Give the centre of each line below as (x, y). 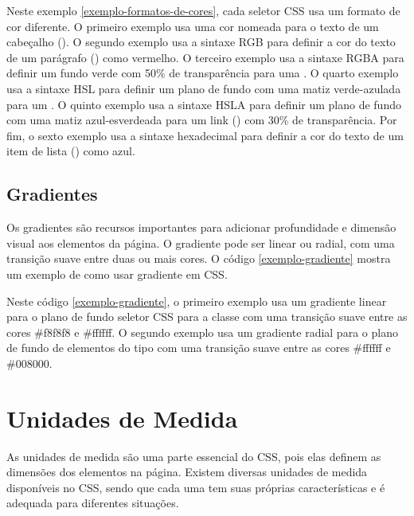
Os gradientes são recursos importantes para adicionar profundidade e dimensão (201, 227)
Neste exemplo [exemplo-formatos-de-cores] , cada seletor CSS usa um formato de (203, 10)
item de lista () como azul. (71, 151)
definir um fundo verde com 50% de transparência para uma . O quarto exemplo (203, 73)
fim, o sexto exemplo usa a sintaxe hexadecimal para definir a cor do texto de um (205, 135)
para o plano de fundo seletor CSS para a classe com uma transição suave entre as (207, 317)
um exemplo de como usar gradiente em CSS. (117, 274)
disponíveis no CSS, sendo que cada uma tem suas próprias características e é (196, 487)
